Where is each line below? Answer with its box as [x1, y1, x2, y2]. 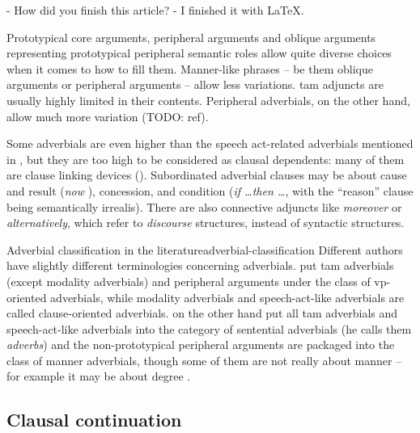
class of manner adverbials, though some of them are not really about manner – [6, 351, 402, 368]
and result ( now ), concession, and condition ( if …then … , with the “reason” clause [6, 182, 414, 199]
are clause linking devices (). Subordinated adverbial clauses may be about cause [6, 166, 407, 183]
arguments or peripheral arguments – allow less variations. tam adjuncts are [6, 76, 384, 93]
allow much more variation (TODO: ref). [6, 107, 209, 124]
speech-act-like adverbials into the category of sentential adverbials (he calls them [6, 320, 412, 337]
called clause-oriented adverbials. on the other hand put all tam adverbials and [6, 305, 398, 322]
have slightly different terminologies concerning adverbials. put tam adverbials [6, 257, 394, 274]
